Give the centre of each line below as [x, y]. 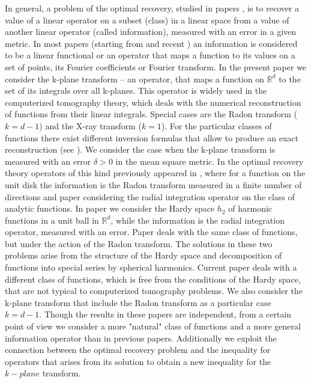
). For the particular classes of [216, 125]
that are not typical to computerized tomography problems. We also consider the [154, 291]
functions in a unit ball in [52, 220]
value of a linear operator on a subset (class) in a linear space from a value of [147, 20]
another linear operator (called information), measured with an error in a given [151, 32]
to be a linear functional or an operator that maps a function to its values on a [150, 55]
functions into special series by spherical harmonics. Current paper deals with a [151, 267]
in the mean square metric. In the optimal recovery [210, 161]
